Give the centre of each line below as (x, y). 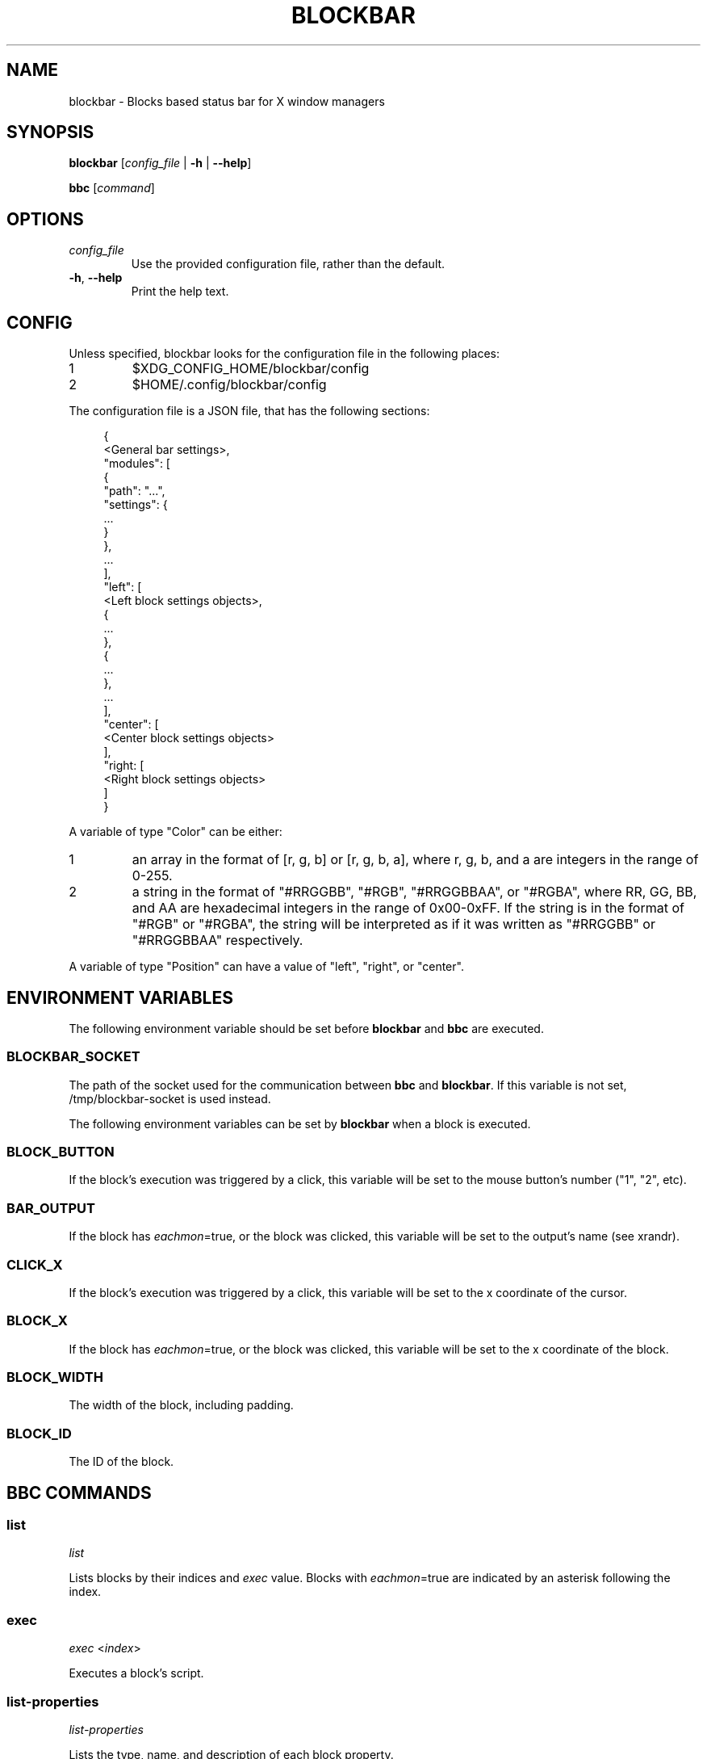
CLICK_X (35, 1264)
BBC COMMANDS (79, 1492)
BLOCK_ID (39, 1433)
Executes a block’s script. (136, 1673)
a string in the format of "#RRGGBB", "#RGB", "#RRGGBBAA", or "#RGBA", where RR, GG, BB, (414, 892)
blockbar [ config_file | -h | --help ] (160, 163)
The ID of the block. (121, 1462)
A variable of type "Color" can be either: (176, 832)
